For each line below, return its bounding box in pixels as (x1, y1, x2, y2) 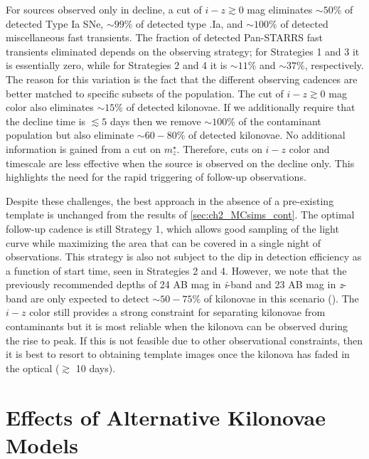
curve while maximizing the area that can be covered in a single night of (6, 235, 321, 250)
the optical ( (6, 360, 60, 375)
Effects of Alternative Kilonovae (6, 402, 326, 431)
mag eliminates (247, 2, 313, 16)
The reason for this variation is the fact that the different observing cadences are (6, 71, 358, 86)
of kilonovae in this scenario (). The (203, 290, 359, 305)
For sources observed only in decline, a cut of (6, 2, 202, 16)
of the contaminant (238, 113, 321, 128)
